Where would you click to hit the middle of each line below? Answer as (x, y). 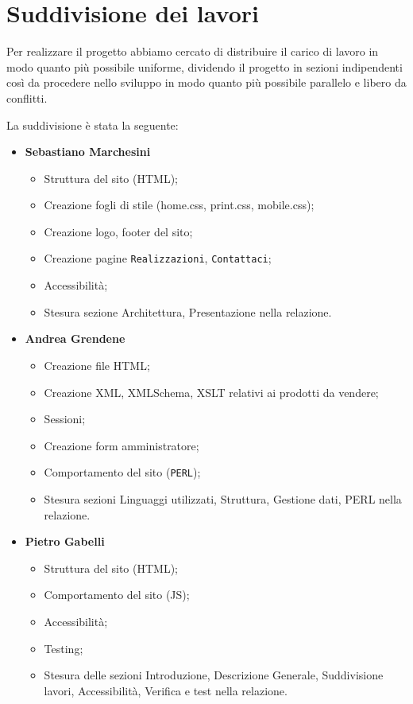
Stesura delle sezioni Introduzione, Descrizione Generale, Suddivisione (214, 675)
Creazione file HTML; (97, 365)
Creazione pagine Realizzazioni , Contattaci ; (158, 258)
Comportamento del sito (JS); (117, 595)
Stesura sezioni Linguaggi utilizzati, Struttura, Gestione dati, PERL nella (223, 498)
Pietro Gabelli (65, 541)
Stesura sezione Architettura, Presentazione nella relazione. (188, 311)
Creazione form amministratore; (122, 445)
